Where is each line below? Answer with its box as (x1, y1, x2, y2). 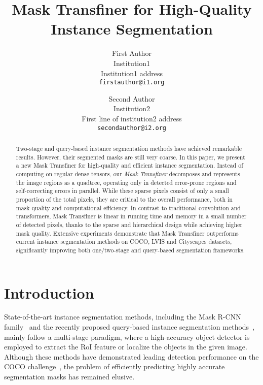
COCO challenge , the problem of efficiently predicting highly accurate (4, 361, 225, 372)
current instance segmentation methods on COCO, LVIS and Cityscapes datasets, (16, 237, 232, 246)
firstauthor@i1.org (99, 79, 165, 86)
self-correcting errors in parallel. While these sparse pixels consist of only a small (16, 186, 229, 195)
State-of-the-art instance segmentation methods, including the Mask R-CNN (4, 311, 241, 322)
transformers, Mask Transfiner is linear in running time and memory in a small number (16, 212, 247, 220)
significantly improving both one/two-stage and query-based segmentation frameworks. (16, 245, 245, 254)
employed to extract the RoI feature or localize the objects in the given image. (4, 341, 247, 352)
